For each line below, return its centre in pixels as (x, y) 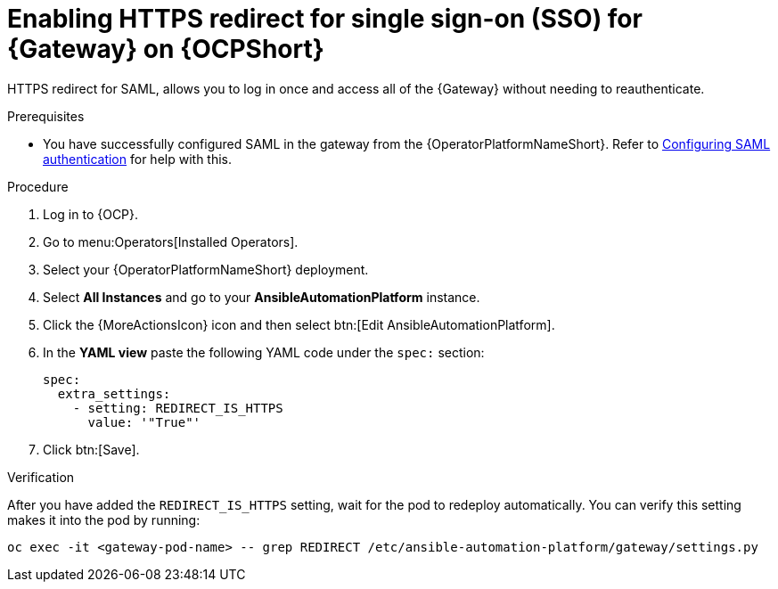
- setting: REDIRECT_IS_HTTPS (178, 408)
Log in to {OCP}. (91, 214)
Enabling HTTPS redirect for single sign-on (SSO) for (325, 19)
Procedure (38, 186)
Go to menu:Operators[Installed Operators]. (171, 241)
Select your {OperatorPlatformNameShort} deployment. (206, 269)
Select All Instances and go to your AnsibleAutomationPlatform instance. (262, 297)
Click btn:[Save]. (91, 449)
